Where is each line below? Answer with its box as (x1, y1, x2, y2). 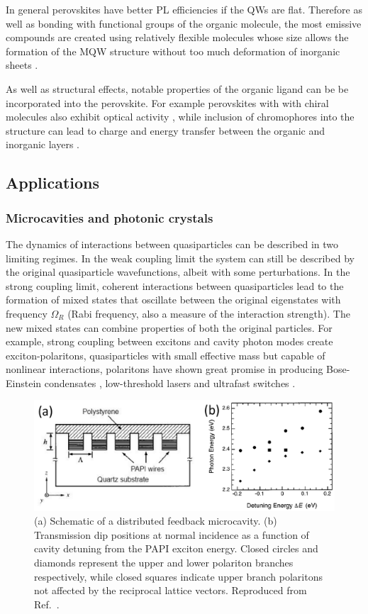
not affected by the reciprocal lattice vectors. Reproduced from (34, 583, 307, 598)
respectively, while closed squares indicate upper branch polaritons (34, 569, 323, 584)
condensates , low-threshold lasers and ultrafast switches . (44, 375, 296, 390)
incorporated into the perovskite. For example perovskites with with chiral (6, 95, 329, 110)
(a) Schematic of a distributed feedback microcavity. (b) (34, 513, 277, 528)
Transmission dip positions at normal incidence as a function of (34, 527, 309, 542)
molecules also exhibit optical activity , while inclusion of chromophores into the (6, 109, 355, 124)
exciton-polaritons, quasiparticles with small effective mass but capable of (6, 347, 325, 362)
